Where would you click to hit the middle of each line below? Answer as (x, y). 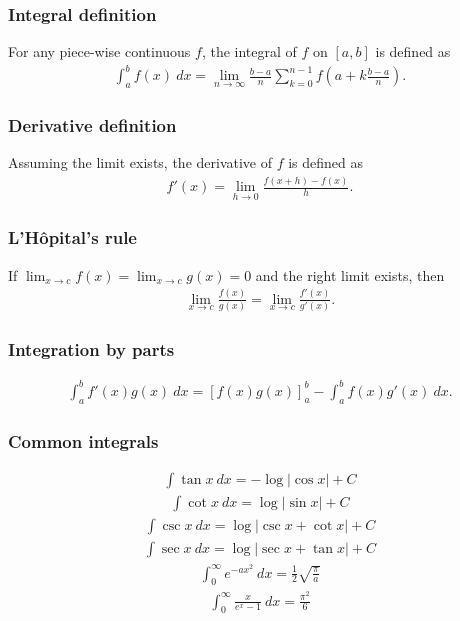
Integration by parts (91, 349)
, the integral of (249, 51)
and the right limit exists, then (350, 274)
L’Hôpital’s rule (72, 237)
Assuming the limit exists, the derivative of (140, 162)
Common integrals (83, 440)
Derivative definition (92, 125)
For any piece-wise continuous (99, 51)
